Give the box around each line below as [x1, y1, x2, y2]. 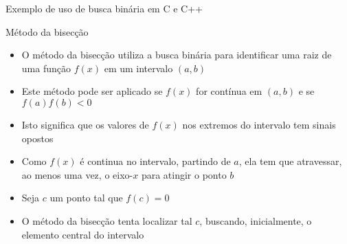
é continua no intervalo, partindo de [80, 154, 231, 168]
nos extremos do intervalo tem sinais [182, 117, 336, 131]
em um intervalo [104, 60, 173, 75]
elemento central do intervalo [21, 227, 144, 241]
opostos [21, 131, 54, 145]
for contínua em [196, 84, 262, 98]
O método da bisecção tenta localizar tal [21, 213, 192, 228]
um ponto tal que [49, 190, 123, 205]
